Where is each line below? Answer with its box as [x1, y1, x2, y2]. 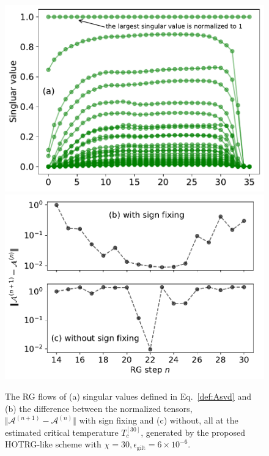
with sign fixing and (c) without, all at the [79, 414, 238, 427]
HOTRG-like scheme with [5, 438, 101, 450]
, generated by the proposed [141, 425, 246, 438]
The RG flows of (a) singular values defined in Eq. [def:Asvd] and [5, 390, 251, 403]
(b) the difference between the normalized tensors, [5, 402, 193, 414]
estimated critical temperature [5, 425, 119, 438]
